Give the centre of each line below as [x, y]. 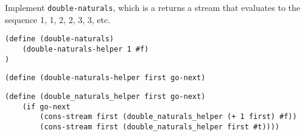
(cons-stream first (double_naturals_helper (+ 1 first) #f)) [168, 117]
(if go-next [46, 107]
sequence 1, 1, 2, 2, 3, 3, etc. [58, 19]
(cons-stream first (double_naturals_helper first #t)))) [160, 127]
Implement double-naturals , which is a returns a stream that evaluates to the [152, 7]
